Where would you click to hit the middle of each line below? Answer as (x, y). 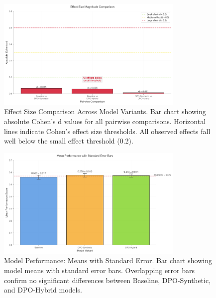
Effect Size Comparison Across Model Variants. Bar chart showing (105, 111)
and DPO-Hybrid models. (43, 290)
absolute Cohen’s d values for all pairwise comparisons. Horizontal (105, 121)
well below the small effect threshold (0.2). (69, 141)
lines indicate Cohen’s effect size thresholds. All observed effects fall (107, 131)
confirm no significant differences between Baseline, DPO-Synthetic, (108, 280)
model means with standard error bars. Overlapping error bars (100, 270)
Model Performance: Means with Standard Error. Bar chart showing (108, 260)
